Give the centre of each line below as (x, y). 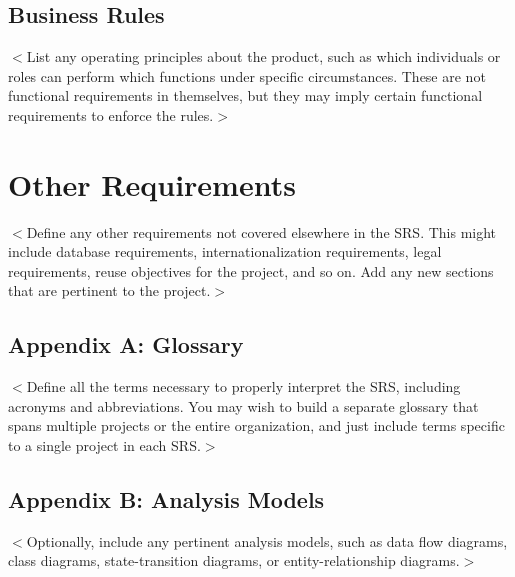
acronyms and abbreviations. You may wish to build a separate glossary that (243, 405)
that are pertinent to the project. (109, 290)
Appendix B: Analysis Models (166, 499)
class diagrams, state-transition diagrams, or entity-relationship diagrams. (234, 560)
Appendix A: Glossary (126, 344)
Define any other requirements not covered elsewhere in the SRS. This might (261, 231)
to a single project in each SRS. (104, 445)
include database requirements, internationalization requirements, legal (225, 251)
